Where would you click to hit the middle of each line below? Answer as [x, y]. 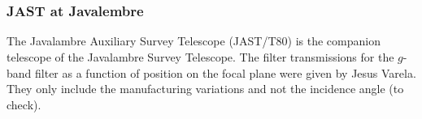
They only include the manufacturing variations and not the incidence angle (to [205, 89]
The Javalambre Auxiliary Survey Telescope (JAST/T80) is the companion [194, 41]
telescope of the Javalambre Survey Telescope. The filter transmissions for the [200, 57]
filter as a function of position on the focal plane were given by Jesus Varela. [226, 72]
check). [24, 104]
